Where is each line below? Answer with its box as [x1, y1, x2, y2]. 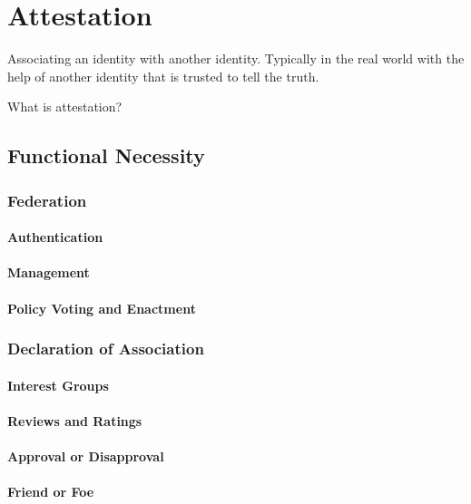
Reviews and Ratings [7, 411, 142, 430]
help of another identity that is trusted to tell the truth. [7, 66, 319, 85]
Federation [7, 189, 87, 211]
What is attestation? [7, 97, 123, 116]
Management [7, 263, 90, 282]
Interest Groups [7, 375, 109, 394]
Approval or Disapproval [7, 446, 164, 465]
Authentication [7, 228, 103, 247]
